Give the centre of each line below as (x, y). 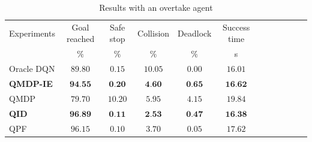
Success (236, 27)
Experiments (32, 33)
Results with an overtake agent (156, 7)
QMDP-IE (31, 83)
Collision (154, 33)
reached (80, 39)
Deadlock (195, 33)
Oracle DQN (32, 69)
